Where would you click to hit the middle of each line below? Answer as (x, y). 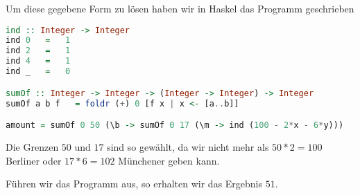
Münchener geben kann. (169, 160)
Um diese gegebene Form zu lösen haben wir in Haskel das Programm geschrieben (180, 8)
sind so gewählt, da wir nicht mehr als (188, 146)
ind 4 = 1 (38, 61)
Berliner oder (34, 160)
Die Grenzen (32, 146)
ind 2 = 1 (38, 51)
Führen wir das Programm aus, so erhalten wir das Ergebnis (134, 184)
